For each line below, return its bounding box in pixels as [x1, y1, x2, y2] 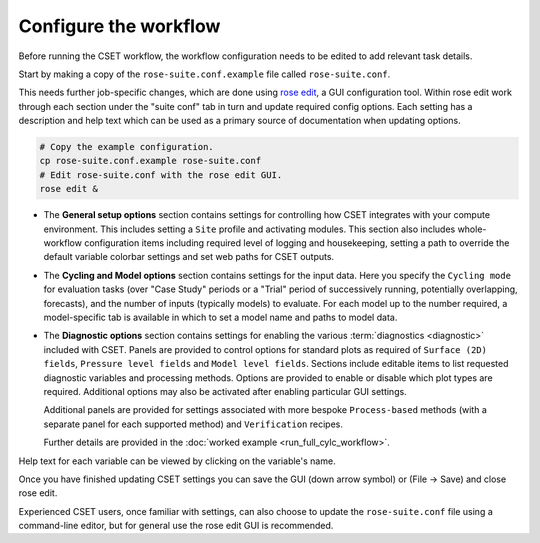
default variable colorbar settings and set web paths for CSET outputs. [43, 251, 335, 263]
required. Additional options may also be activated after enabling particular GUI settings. [43, 385, 407, 397]
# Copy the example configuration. [39, 141, 214, 153]
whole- [457, 223, 487, 235]
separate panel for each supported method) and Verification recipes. [43, 418, 344, 430]
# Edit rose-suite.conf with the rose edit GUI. [39, 169, 283, 180]
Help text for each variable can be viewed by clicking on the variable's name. [18, 455, 336, 467]
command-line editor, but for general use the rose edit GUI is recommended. [18, 520, 334, 532]
